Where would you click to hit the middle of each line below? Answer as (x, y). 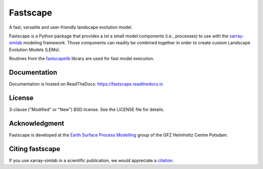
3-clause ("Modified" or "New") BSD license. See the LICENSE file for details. (87, 109)
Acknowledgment (37, 123)
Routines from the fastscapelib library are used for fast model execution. (82, 59)
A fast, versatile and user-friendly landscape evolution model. (71, 27)
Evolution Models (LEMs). (35, 50)
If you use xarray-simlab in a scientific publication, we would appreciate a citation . (91, 160)
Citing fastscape (35, 149)
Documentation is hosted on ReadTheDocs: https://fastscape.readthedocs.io (86, 84)
